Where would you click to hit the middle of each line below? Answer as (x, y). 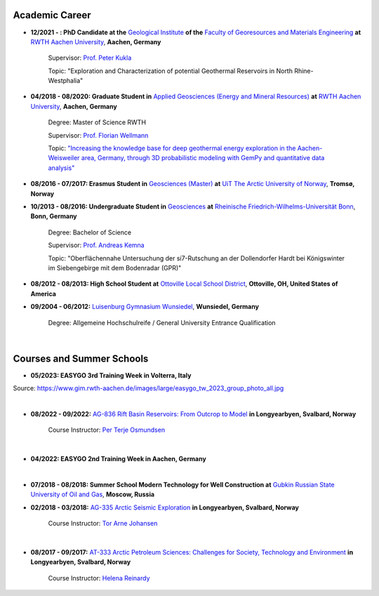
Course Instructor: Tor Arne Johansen (103, 524)
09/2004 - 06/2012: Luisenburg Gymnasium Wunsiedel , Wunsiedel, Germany (145, 307)
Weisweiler (64, 158)
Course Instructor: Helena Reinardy (99, 578)
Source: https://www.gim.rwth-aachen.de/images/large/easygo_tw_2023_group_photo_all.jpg (148, 388)
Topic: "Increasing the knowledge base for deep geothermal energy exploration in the (172, 148)
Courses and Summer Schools (81, 358)
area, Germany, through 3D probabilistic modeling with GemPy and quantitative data (203, 158)
